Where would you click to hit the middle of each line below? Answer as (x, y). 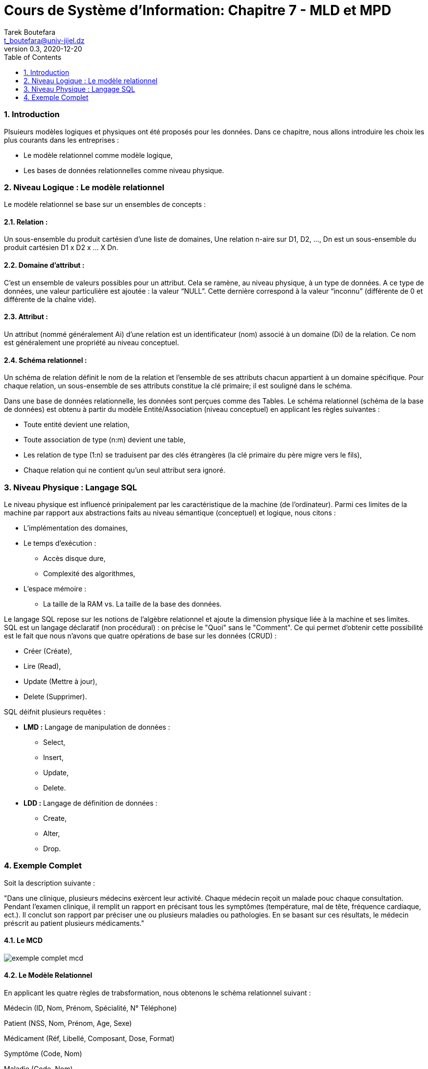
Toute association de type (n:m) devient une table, (105, 440)
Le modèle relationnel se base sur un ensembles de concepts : (105, 204)
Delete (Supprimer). (55, 696)
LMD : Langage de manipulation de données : (97, 727)
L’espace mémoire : (55, 588)
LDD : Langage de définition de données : (91, 803)
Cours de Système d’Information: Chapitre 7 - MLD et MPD (198, 10)
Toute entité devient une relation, (77, 425)
